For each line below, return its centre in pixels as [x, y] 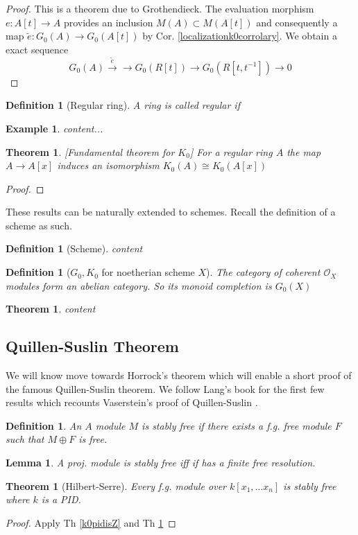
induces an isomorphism [108, 165]
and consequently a [297, 22]
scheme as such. [39, 225]
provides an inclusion [108, 22]
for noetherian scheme [148, 272]
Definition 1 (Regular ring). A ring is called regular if [123, 105]
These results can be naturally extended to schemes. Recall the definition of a [171, 212]
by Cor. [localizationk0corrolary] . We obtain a [240, 36]
